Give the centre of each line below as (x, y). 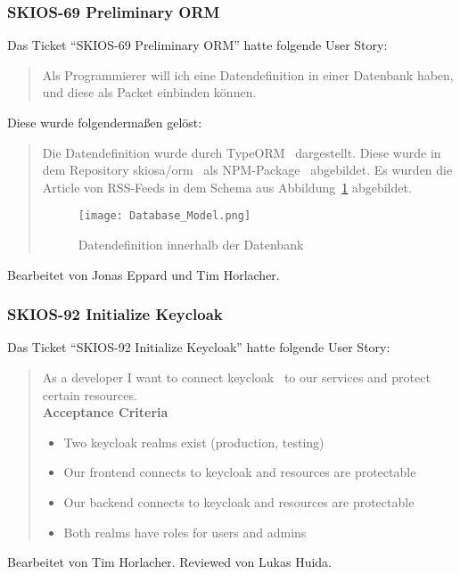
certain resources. (90, 394)
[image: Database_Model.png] (164, 216)
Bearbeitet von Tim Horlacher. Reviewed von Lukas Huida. (169, 562)
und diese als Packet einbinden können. (149, 92)
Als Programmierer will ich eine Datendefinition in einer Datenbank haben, (248, 74)
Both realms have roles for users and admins (185, 532)
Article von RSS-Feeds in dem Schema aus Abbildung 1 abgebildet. (227, 187)
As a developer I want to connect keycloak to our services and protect (236, 377)
